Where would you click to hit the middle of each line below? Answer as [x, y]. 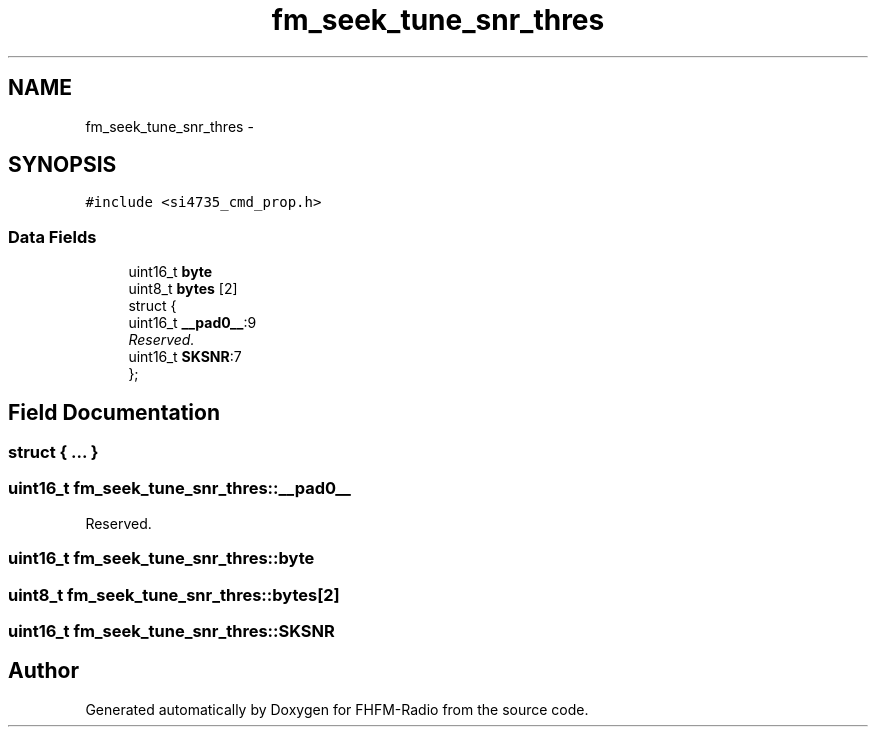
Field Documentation [114, 412]
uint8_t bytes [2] [183, 289]
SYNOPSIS [62, 165]
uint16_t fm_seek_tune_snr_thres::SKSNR [171, 630]
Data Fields [52, 236]
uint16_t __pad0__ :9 [192, 323]
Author [43, 671]
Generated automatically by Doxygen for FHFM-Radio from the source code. [337, 709]
